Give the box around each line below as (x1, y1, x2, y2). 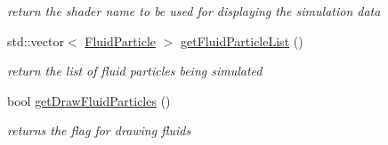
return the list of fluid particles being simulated (7, 61, 263, 80)
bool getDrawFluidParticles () (7, 91, 171, 109)
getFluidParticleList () (181, 31, 303, 50)
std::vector (7, 31, 64, 50)
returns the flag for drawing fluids (7, 121, 191, 140)
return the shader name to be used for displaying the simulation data (7, 2, 381, 20)
